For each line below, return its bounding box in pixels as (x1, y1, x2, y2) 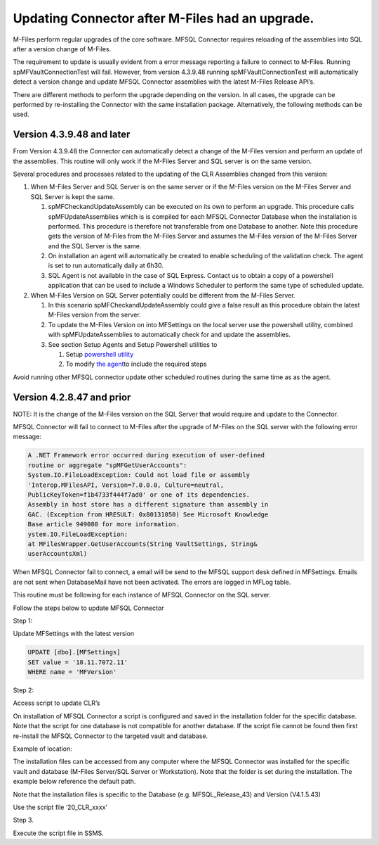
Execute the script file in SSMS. (13, 829, 105, 837)
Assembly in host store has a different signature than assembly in (27, 500, 269, 509)
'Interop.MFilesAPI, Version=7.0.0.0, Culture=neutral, (27, 481, 225, 489)
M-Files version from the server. (48, 310, 142, 319)
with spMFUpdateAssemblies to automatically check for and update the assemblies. (48, 331, 291, 339)
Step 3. (13, 816, 34, 825)
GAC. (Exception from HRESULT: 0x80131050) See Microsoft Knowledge (27, 510, 269, 519)
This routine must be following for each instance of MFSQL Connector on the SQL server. (13, 591, 272, 599)
